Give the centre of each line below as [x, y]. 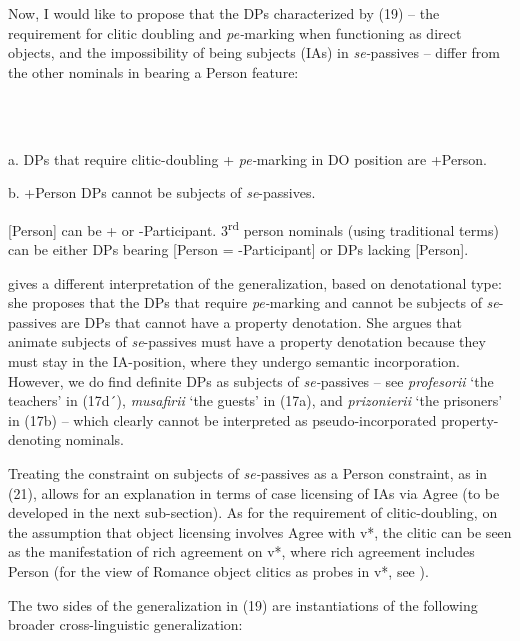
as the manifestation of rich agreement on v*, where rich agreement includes [241, 551]
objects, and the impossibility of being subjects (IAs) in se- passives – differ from [254, 52]
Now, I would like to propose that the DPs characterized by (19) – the [224, 13]
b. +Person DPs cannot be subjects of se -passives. [162, 192]
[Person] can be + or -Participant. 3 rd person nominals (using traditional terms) [253, 228]
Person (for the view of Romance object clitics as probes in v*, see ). [218, 570]
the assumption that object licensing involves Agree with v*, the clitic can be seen [260, 531]
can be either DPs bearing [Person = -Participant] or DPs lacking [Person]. [238, 249]
